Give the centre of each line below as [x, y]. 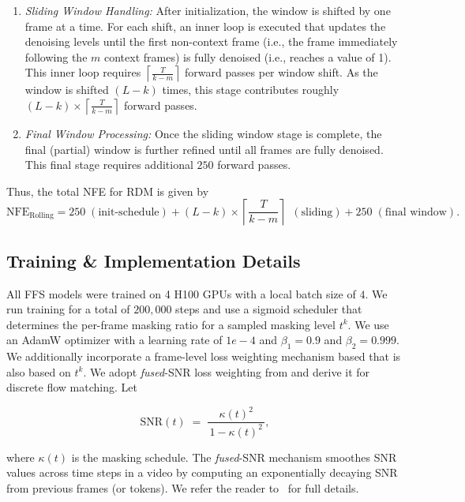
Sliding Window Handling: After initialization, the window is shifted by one [208, 10]
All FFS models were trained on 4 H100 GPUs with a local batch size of [181, 293]
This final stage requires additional [109, 165]
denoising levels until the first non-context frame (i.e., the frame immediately [211, 41]
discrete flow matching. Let [72, 387]
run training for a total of [68, 309]
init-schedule [129, 212]
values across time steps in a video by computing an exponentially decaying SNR [202, 472]
